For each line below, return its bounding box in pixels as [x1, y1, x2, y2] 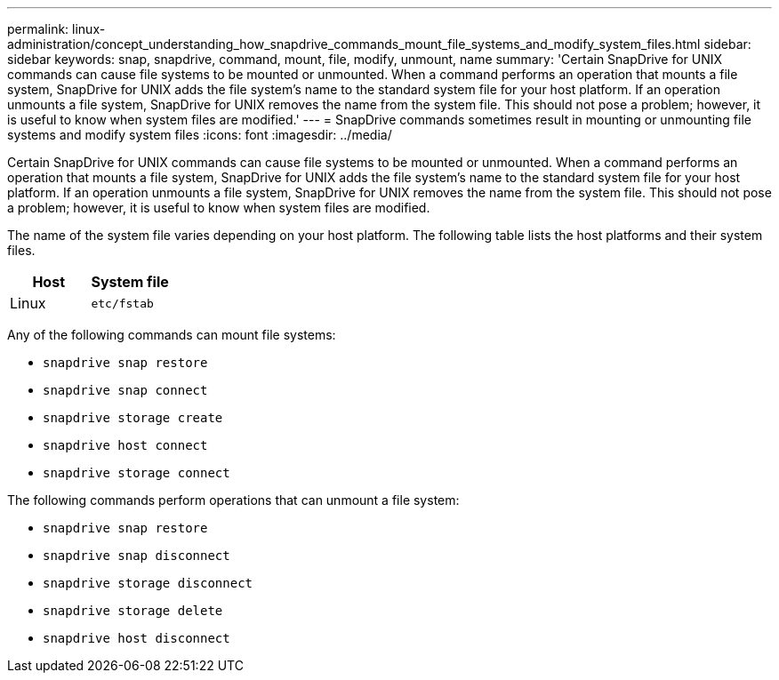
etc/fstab [91, 296, 154, 310]
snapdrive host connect [43, 438, 208, 452]
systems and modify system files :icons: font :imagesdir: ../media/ [7, 127, 392, 142]
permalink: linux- [7, 21, 106, 36]
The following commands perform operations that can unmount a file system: [7, 492, 460, 508]
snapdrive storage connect [43, 466, 230, 480]
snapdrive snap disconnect [43, 548, 230, 563]
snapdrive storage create [43, 411, 223, 425]
